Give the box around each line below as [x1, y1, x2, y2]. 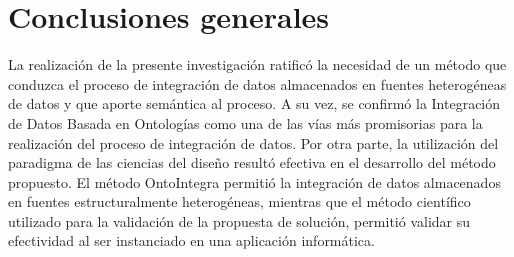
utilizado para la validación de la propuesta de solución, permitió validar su [8, 210, 471, 231]
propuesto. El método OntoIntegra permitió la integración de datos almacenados [8, 171, 501, 192]
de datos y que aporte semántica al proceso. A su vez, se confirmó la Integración [8, 93, 501, 114]
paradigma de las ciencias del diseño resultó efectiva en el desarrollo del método [8, 152, 496, 173]
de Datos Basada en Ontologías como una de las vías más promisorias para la [8, 112, 483, 133]
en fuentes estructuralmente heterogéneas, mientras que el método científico [8, 191, 471, 212]
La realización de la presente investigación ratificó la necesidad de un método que [8, 54, 507, 75]
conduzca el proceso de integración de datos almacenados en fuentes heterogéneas [8, 73, 507, 94]
